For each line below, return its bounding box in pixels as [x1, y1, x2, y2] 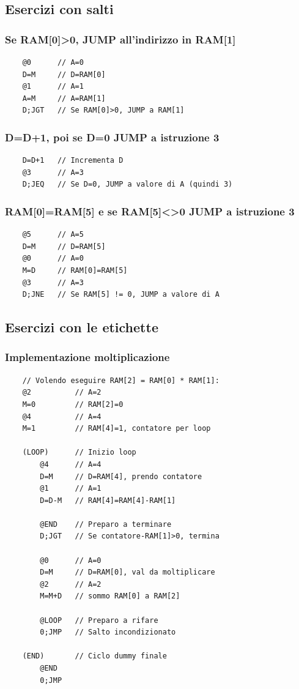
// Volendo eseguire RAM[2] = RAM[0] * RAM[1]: [22, 376, 220, 385]
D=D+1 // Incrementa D [22, 156, 124, 165]
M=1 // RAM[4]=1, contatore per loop [22, 424, 211, 433]
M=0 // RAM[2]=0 [22, 400, 124, 409]
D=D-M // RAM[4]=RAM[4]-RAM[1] [40, 496, 176, 505]
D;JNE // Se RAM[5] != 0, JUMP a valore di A [22, 290, 220, 299]
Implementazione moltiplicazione [5, 349, 170, 365]
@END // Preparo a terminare [40, 520, 172, 529]
